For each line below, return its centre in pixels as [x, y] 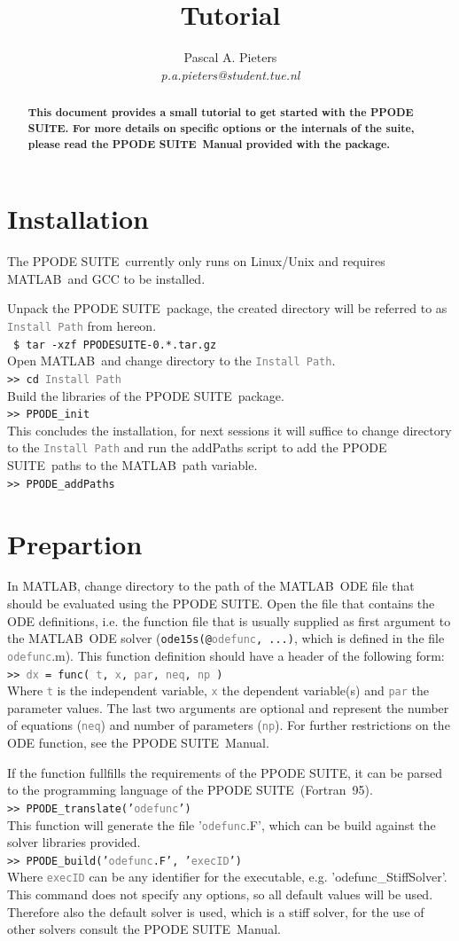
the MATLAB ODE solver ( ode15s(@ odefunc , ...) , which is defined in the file [226, 638]
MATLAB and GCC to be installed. [106, 278]
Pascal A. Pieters [230, 57]
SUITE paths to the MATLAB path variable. [132, 465]
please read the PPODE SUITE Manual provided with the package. [209, 144]
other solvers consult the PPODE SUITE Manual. [144, 929]
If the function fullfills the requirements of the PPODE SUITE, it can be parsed [225, 772]
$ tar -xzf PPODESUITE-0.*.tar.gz [115, 345]
